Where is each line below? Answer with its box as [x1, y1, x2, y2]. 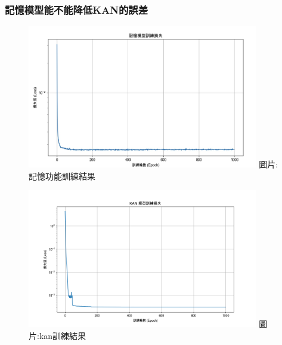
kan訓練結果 [39, 329, 86, 341]
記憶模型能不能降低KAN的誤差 [5, 2, 148, 17]
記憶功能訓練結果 [29, 169, 95, 182]
